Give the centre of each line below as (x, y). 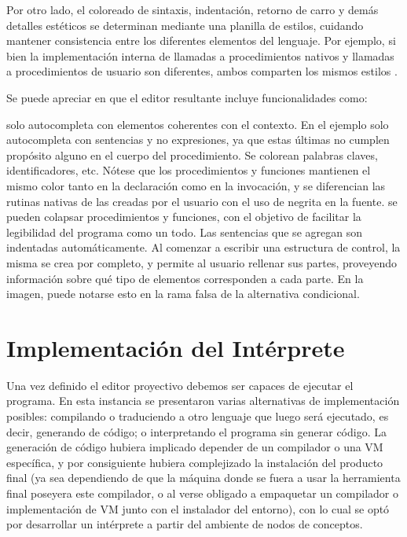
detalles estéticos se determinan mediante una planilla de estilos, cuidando (185, 25)
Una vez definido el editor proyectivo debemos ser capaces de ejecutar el (180, 385)
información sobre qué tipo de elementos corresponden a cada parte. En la (185, 278)
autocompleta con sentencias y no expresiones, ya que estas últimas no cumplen (198, 140)
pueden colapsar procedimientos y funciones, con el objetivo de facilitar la (184, 217)
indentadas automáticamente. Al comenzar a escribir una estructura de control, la (203, 247)
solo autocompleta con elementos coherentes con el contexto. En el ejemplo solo (198, 124)
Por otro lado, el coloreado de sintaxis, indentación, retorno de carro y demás (192, 9)
